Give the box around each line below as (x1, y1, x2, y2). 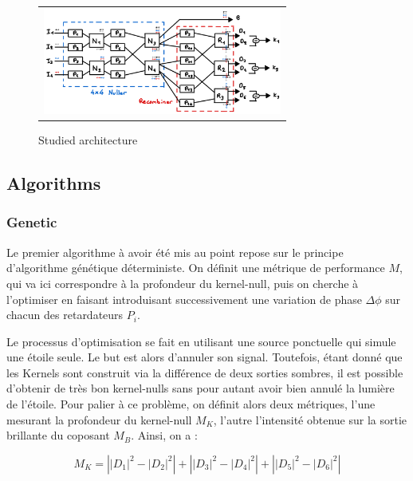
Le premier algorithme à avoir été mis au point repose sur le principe (6, 243, 344, 260)
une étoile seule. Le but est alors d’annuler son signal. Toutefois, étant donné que (6, 349, 403, 365)
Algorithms (6, 171, 101, 195)
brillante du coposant (6, 427, 110, 444)
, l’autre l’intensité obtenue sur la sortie (213, 411, 407, 428)
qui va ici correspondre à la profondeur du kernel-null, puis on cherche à (6, 274, 359, 291)
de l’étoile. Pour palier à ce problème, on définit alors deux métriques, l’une (6, 396, 376, 412)
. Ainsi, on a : (131, 427, 198, 444)
